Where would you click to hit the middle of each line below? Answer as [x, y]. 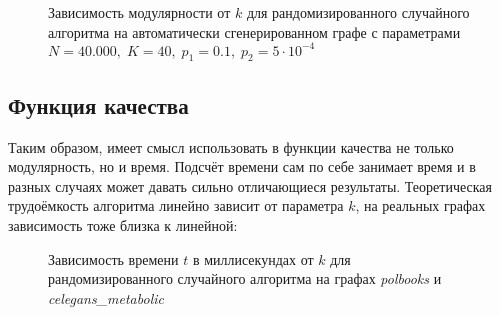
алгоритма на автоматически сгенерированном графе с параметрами [254, 31]
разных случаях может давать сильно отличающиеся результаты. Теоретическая [250, 185]
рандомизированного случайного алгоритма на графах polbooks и [245, 278]
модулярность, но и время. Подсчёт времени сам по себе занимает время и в [242, 166]
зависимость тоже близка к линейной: [123, 225]
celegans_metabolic [106, 297]
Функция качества [98, 104]
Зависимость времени [113, 258]
